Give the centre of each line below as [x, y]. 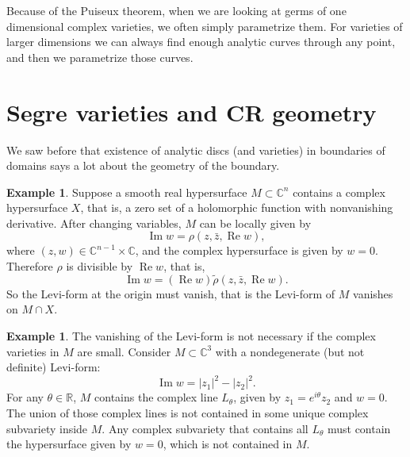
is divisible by [100, 266]
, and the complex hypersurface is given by [239, 250]
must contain [359, 428]
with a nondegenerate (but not [290, 351]
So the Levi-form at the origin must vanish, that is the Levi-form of [171, 293]
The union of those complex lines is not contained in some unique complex [188, 412]
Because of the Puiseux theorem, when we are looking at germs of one [176, 10]
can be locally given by [255, 223]
